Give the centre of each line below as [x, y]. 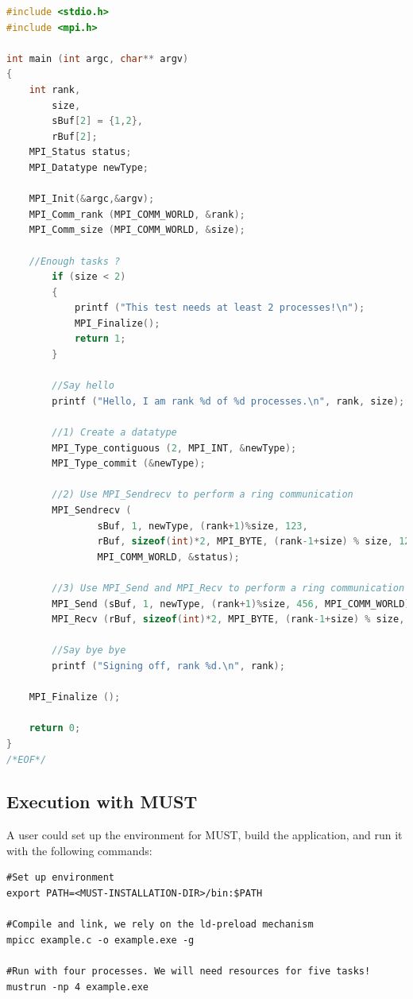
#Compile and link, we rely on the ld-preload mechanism [160, 925]
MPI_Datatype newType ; [89, 167]
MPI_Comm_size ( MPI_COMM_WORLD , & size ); [137, 230]
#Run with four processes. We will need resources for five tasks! [189, 972]
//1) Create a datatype [114, 433]
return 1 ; [100, 339]
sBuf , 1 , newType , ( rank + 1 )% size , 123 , [203, 526]
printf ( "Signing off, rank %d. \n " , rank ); [168, 666]
